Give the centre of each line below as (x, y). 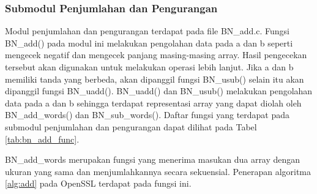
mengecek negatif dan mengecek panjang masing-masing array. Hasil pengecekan (156, 55)
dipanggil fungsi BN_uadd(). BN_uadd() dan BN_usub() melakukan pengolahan (159, 91)
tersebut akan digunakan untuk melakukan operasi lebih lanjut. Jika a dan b (149, 67)
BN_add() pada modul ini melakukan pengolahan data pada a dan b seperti (149, 43)
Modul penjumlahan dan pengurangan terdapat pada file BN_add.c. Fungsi (147, 31)
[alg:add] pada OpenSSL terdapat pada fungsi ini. (98, 183)
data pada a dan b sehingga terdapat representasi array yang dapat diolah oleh (153, 103)
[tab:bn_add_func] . (42, 139)
